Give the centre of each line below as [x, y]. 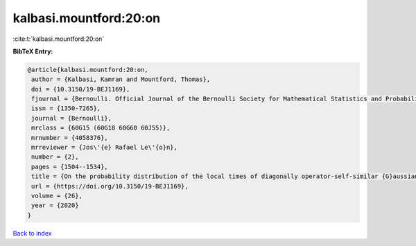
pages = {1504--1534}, [70, 167]
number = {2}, [55, 157]
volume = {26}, [57, 196]
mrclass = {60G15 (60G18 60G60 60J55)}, [101, 128]
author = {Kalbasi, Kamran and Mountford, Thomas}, [121, 79]
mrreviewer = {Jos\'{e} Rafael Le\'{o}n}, [105, 148]
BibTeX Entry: [33, 51]
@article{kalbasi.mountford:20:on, [88, 70]
